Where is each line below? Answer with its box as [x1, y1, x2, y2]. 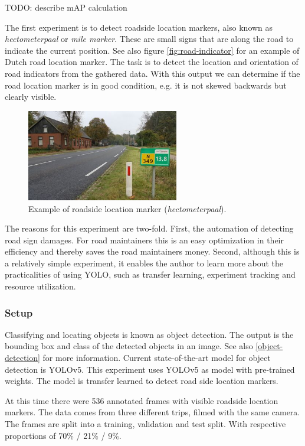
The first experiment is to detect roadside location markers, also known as [5, 21, 273, 33]
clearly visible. [5, 90, 57, 103]
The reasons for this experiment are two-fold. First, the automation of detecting [5, 222, 294, 235]
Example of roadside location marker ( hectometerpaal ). [28, 202, 227, 214]
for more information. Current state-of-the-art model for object [42, 351, 271, 364]
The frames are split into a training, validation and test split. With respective [5, 418, 286, 430]
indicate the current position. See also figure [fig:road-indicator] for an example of [5, 44, 300, 56]
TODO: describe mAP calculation [5, 1, 127, 13]
